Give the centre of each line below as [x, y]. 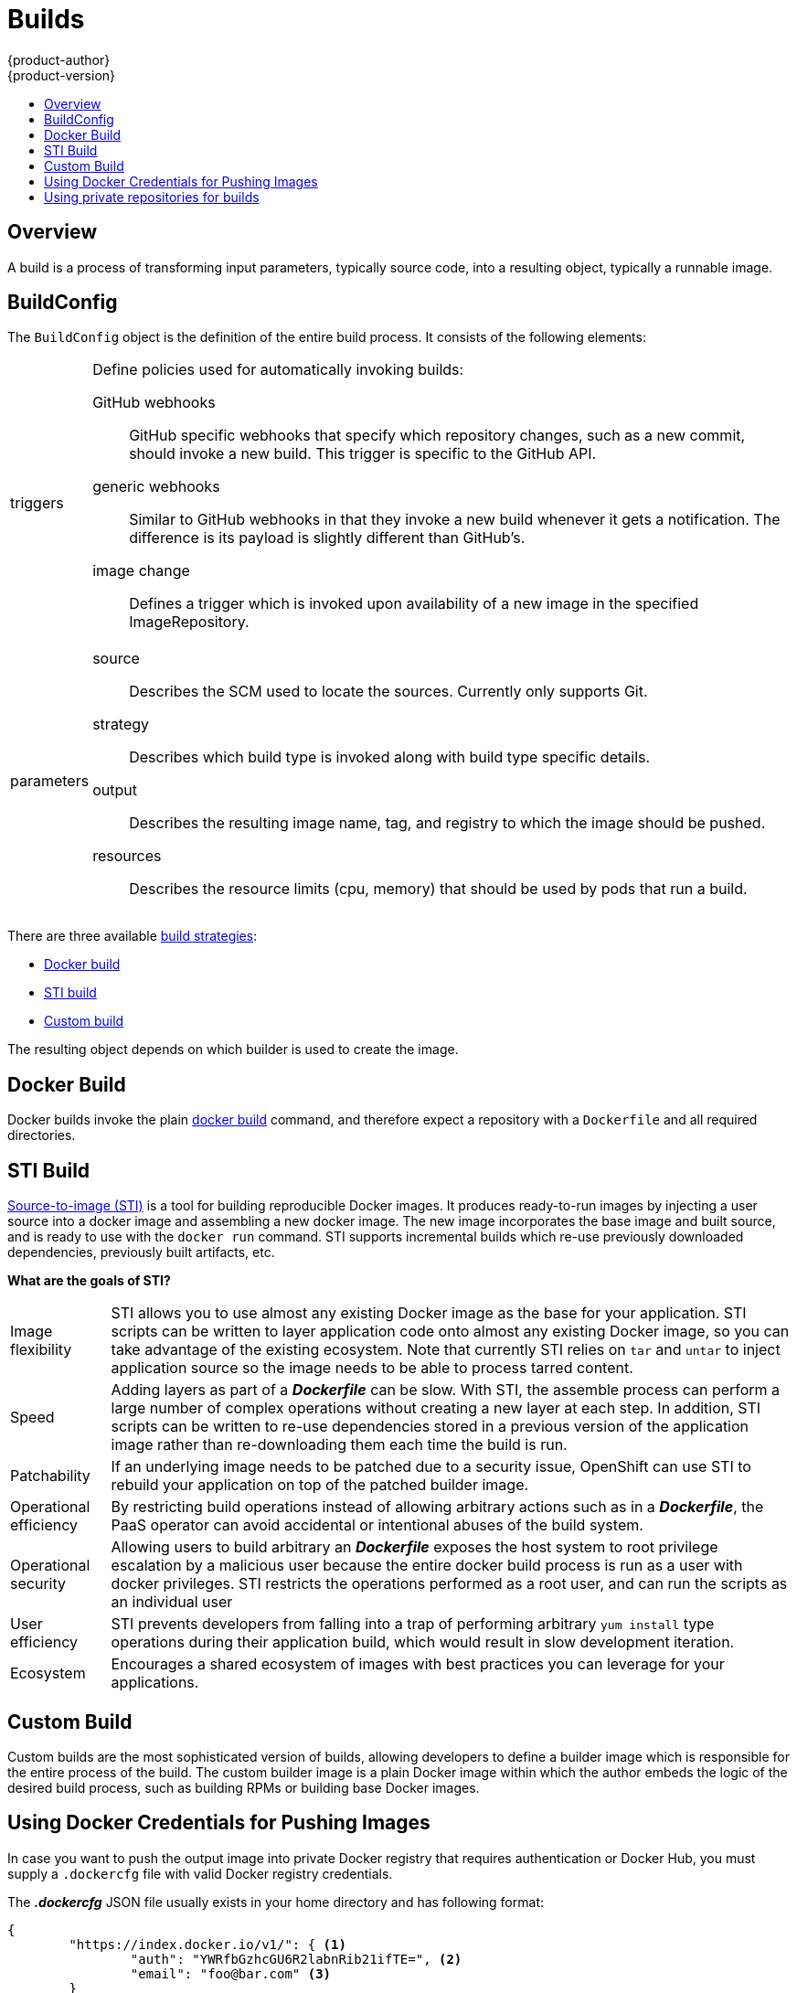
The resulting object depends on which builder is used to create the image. [233, 1050]
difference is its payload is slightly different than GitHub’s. [327, 538]
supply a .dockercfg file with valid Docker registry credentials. [200, 1873]
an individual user [172, 1602]
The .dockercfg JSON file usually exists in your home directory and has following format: [276, 1902]
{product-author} [59, 59]
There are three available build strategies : [133, 936]
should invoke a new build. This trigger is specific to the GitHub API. [363, 454]
